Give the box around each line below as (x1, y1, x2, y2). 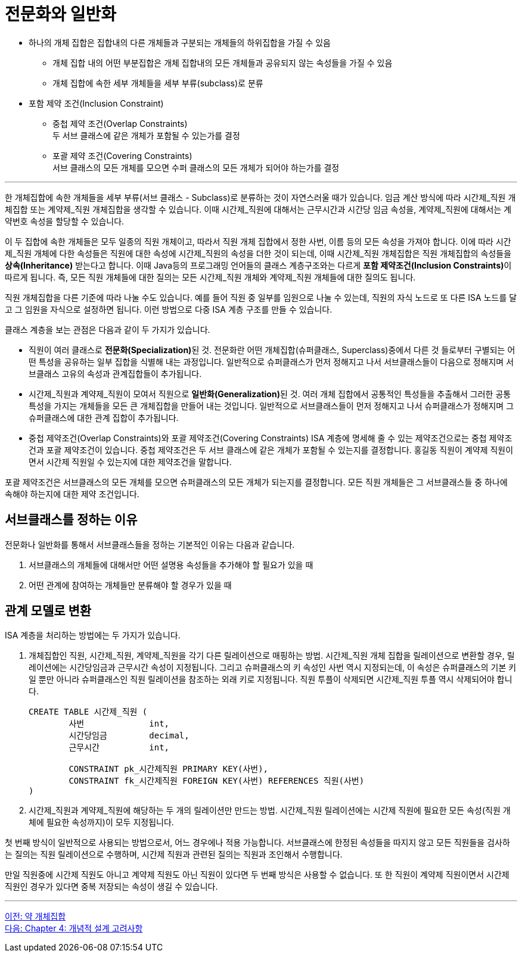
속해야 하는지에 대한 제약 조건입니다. (5, 488, 139, 499)
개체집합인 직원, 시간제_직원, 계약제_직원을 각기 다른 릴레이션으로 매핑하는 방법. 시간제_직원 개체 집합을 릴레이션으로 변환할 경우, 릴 (29, 650, 515, 661)
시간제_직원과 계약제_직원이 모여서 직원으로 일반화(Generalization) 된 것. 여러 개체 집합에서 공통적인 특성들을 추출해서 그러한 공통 (29, 388, 511, 399)
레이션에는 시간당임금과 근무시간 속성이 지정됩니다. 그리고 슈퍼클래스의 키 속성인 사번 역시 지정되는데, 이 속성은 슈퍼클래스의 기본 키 (29, 662, 517, 673)
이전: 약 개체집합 (5, 911, 66, 922)
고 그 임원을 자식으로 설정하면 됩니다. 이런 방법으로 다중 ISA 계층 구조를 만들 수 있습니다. (5, 304, 333, 314)
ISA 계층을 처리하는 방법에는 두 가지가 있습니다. (5, 630, 181, 641)
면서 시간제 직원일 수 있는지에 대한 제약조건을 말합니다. (29, 456, 232, 467)
